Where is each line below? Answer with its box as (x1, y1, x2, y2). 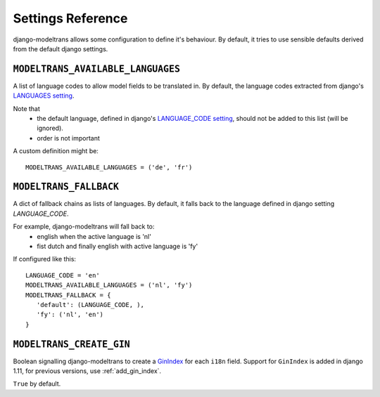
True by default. (13, 379, 61, 388)
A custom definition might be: (13, 147, 99, 155)
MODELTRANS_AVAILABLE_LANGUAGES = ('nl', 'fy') (25, 281, 193, 289)
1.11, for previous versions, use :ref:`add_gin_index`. (13, 367, 162, 375)
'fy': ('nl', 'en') (36, 311, 104, 319)
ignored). (37, 124, 63, 133)
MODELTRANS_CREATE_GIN (13, 338, 130, 350)
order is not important (37, 134, 100, 142)
